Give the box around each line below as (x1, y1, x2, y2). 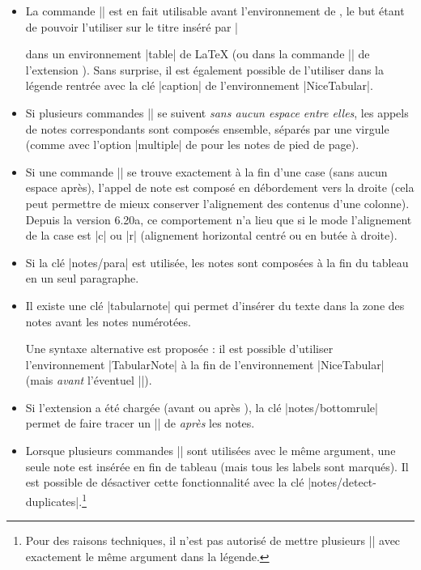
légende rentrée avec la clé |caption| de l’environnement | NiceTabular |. (25, 77, 373, 94)
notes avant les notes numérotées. (25, 313, 191, 330)
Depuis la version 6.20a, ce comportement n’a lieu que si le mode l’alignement (25, 211, 412, 228)
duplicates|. (25, 492, 83, 509)
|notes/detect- (308, 474, 376, 491)
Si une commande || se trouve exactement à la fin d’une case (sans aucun (25, 163, 388, 180)
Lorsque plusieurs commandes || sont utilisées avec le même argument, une (25, 442, 396, 459)
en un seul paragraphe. (25, 270, 139, 287)
